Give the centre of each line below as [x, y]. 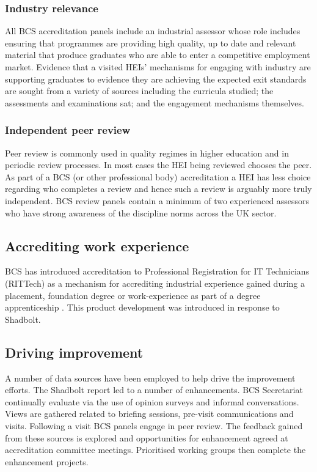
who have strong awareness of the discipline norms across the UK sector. [141, 212]
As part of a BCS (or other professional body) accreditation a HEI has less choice [158, 176]
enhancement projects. [47, 461]
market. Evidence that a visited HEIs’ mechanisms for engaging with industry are [158, 67]
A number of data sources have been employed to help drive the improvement [150, 378]
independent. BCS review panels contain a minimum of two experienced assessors [157, 200]
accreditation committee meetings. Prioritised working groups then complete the [155, 450]
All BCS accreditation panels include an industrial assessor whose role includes [153, 31]
